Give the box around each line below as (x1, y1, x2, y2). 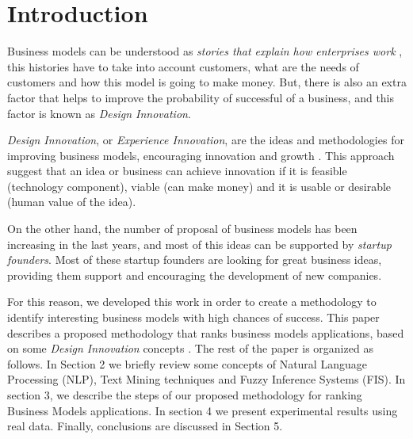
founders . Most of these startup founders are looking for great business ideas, (7, 251, 382, 268)
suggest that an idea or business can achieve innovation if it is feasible (7, 162, 347, 179)
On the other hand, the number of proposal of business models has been (7, 220, 358, 237)
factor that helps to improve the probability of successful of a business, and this (7, 89, 395, 105)
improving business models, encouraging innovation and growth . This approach (7, 147, 395, 163)
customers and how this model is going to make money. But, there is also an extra (7, 74, 407, 90)
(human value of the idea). (7, 193, 136, 210)
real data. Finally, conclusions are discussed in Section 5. (7, 418, 283, 434)
